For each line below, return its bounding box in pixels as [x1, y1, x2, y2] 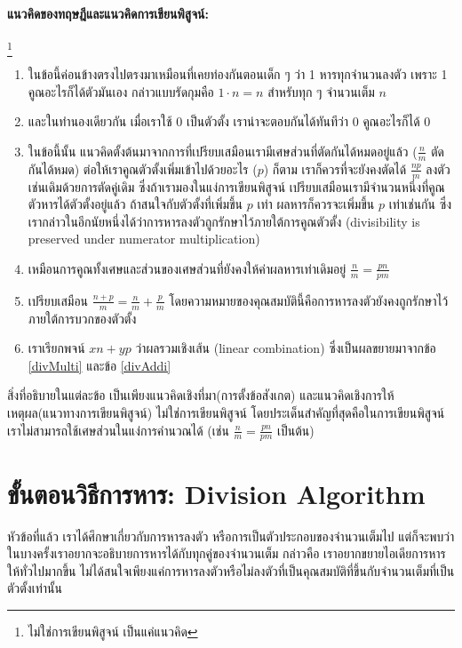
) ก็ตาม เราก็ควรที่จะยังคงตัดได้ [263, 159, 407, 178]
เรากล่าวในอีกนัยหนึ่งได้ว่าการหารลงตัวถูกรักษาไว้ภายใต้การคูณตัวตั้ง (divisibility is [28, 212, 420, 230]
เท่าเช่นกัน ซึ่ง [388, 195, 451, 213]
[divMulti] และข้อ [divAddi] [28, 356, 171, 374]
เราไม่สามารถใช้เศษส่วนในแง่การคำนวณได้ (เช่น [7, 420, 229, 439]
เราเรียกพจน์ [28, 339, 85, 357]
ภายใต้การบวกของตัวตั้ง [28, 308, 137, 327]
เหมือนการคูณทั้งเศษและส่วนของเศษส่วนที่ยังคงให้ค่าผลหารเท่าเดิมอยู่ [28, 259, 346, 277]
